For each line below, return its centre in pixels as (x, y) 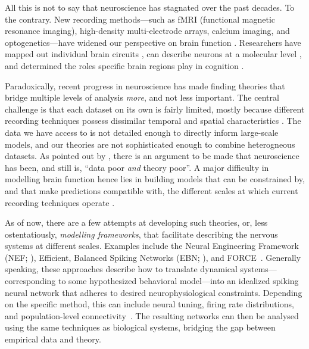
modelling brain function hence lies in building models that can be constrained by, (155, 179)
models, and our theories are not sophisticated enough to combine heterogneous (150, 144)
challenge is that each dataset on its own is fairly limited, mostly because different (155, 109)
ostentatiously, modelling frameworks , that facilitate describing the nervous (141, 234)
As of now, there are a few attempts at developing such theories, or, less (136, 222)
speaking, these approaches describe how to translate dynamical (121, 269)
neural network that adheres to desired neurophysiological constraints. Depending (154, 292)
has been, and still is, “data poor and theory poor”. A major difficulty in (137, 167)
